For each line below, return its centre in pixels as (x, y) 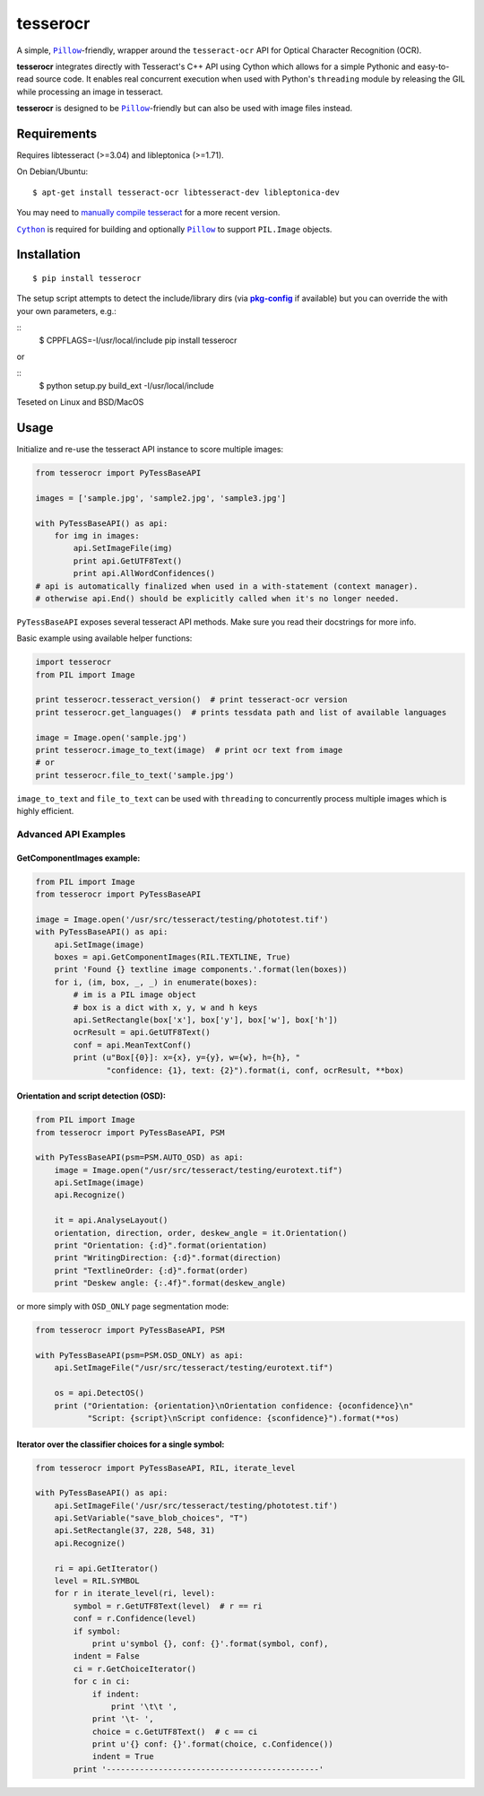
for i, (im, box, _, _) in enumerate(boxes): (156, 982)
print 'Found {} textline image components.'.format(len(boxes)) (201, 970)
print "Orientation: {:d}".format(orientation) (161, 1246)
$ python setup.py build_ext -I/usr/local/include (126, 385)
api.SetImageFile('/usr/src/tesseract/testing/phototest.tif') (196, 1505)
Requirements (57, 133)
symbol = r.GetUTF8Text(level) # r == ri (168, 1606)
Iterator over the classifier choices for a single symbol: (121, 1444)
